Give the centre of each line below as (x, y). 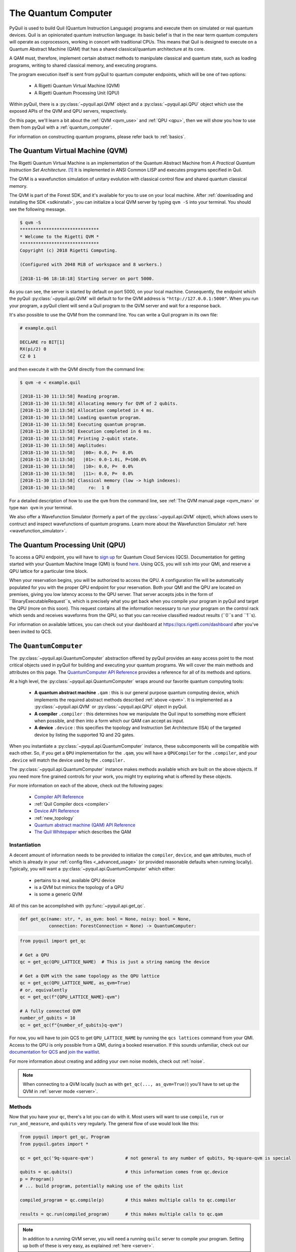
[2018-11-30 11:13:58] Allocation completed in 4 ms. (87, 410)
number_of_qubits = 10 (47, 1018)
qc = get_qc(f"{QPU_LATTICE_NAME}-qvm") (70, 997)
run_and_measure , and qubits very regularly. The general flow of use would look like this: (104, 1124)
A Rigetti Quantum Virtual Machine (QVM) (77, 86)
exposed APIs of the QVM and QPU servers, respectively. (68, 111)
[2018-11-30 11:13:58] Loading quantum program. (80, 417)
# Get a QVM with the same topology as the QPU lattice (90, 976)
